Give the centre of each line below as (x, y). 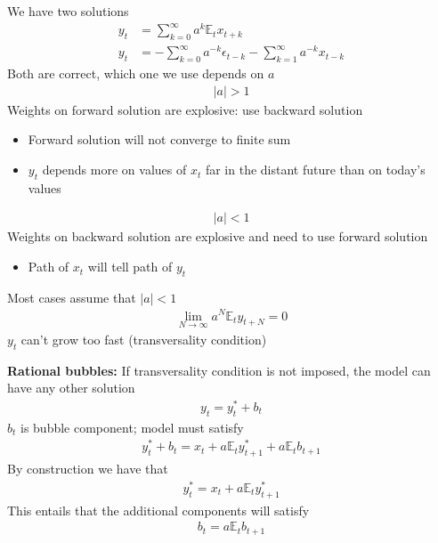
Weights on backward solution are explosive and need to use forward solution (218, 236)
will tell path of (130, 267)
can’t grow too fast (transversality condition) (144, 339)
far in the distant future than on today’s (315, 170)
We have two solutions (68, 11)
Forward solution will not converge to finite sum (159, 139)
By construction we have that (88, 469)
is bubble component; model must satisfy (132, 427)
